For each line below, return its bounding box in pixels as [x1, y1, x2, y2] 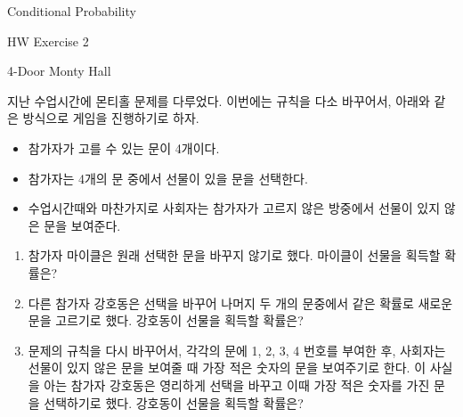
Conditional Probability [7, 2, 136, 20]
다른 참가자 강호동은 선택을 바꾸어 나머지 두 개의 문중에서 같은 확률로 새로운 [28, 293, 453, 312]
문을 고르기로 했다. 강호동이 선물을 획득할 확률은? [28, 311, 304, 330]
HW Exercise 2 [7, 31, 89, 50]
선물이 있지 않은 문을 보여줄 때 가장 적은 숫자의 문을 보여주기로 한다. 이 [28, 358, 426, 377]
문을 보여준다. [44, 216, 121, 234]
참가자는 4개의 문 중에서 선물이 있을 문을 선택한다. [28, 168, 308, 187]
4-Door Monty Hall [7, 61, 111, 80]
